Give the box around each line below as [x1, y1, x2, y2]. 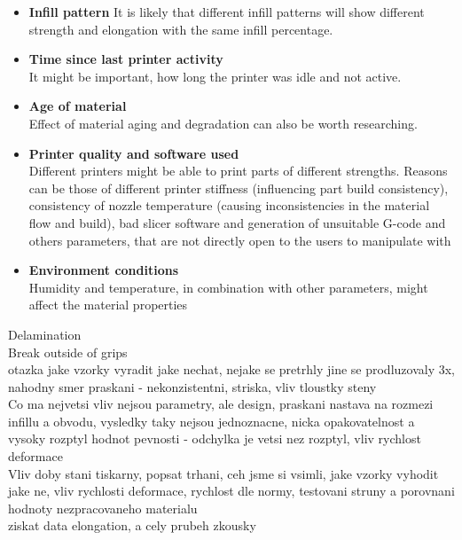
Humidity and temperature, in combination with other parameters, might [28, 278, 428, 296]
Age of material [28, 97, 127, 115]
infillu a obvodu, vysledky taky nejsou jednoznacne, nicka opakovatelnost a [8, 411, 415, 430]
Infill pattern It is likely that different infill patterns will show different [28, 3, 425, 20]
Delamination [8, 325, 82, 343]
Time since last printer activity [28, 50, 223, 68]
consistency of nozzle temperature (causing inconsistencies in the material [28, 196, 430, 215]
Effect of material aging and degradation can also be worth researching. [28, 113, 418, 132]
